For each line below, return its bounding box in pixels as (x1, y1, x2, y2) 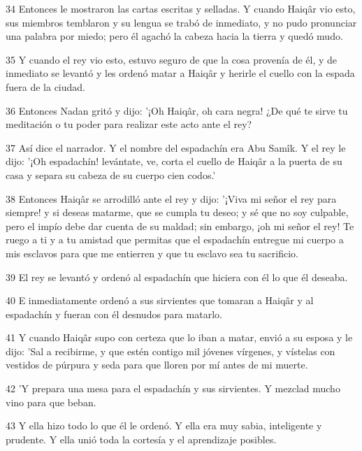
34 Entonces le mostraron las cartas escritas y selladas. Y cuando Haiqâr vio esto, (6, 1, 356, 15)
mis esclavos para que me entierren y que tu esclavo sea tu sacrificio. (6, 245, 298, 260)
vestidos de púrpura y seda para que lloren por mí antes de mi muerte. (6, 357, 308, 372)
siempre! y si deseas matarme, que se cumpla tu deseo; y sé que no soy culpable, (6, 205, 349, 220)
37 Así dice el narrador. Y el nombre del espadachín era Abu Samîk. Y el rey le (6, 140, 346, 155)
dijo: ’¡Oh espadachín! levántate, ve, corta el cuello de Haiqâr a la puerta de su (6, 154, 342, 169)
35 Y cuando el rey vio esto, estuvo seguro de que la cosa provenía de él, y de (6, 52, 338, 66)
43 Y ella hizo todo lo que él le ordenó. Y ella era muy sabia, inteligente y (6, 418, 322, 433)
